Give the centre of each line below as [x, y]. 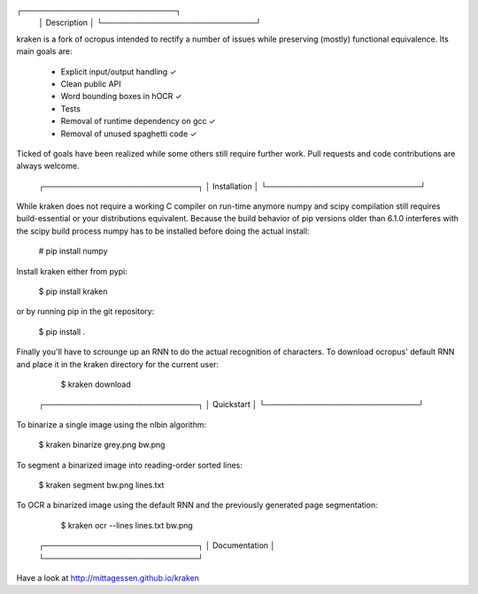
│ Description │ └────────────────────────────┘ [150, 23]
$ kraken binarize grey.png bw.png [102, 445]
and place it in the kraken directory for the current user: [118, 364]
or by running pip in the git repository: [85, 312]
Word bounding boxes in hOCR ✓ [121, 96]
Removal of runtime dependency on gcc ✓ [138, 121]
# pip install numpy [73, 251]
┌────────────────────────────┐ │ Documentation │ [157, 545]
